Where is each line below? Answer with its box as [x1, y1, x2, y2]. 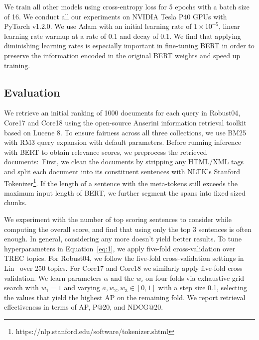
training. [4, 60, 30, 70]
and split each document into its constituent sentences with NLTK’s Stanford [4, 166, 240, 176]
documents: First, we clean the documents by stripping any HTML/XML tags [4, 156, 244, 167]
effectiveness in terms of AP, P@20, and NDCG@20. [4, 302, 163, 312]
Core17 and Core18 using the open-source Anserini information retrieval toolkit [4, 117, 247, 127]
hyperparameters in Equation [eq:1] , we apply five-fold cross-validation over [4, 243, 236, 253]
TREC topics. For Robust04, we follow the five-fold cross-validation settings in [4, 253, 244, 263]
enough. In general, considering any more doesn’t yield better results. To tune [4, 233, 242, 244]
